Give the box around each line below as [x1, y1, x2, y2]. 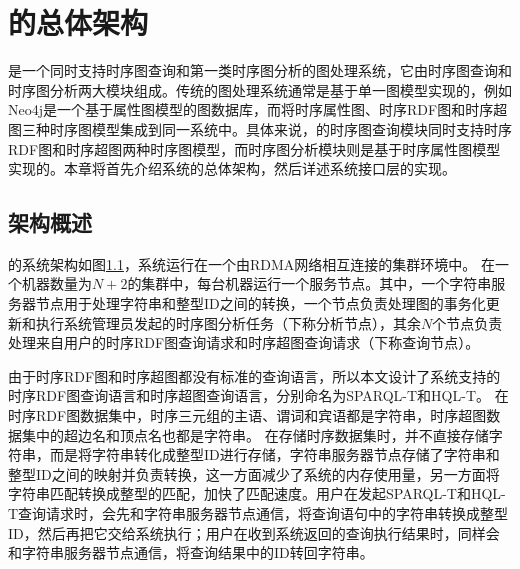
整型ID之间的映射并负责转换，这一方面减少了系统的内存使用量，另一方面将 [8, 463, 500, 484]
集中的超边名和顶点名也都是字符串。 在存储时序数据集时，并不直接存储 [21, 424, 489, 445]
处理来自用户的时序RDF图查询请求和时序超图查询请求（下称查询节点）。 [8, 332, 480, 353]
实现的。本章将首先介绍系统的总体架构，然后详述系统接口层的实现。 [8, 158, 456, 179]
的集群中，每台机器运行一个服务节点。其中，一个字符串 [127, 273, 492, 294]
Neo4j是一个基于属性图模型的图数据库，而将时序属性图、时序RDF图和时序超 [8, 99, 508, 120]
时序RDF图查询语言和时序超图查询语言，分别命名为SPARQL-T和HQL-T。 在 [8, 385, 509, 406]
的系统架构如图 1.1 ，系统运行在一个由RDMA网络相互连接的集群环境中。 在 [8, 253, 495, 274]
